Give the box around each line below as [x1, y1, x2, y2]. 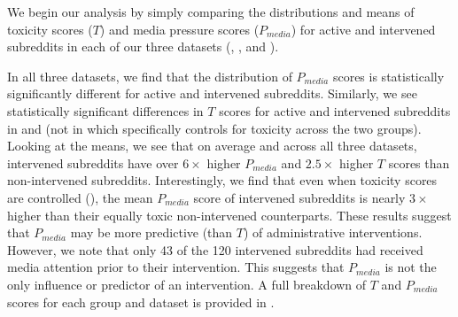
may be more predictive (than [70, 223, 233, 242]
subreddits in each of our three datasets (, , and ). [7, 37, 279, 56]
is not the [384, 258, 437, 276]
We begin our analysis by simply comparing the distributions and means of [7, 3, 415, 20]
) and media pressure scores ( [99, 19, 260, 38]
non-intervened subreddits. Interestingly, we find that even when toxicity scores [7, 171, 438, 189]
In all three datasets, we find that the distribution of [7, 66, 292, 85]
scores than [388, 153, 450, 172]
